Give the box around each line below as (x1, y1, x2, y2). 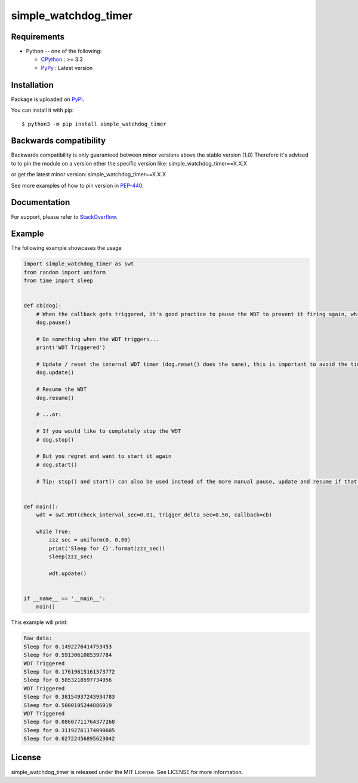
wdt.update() (48, 570, 87, 577)
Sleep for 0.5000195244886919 (23, 702, 112, 708)
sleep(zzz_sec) (48, 553, 94, 560)
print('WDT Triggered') (36, 344, 106, 351)
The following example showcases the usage (11, 244, 122, 252)
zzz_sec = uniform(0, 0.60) (48, 537, 131, 543)
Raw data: (23, 635, 53, 642)
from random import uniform (23, 269, 106, 276)
